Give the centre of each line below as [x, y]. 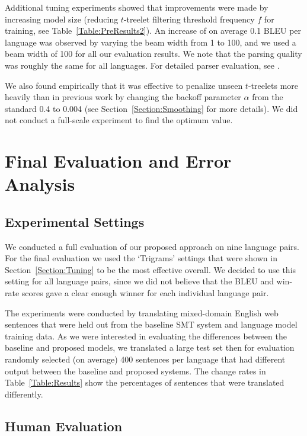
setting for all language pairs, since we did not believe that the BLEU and [139, 281]
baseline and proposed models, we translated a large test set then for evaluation [150, 347]
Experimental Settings [75, 221]
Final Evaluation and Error [118, 161]
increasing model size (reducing [62, 19]
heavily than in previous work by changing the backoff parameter [123, 97]
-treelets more [273, 85]
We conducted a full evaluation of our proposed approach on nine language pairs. [152, 246]
